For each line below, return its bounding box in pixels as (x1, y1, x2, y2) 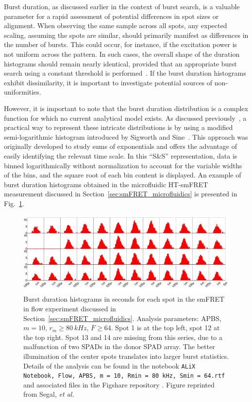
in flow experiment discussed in (23, 304, 116, 313)
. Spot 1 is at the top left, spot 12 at (111, 322, 220, 333)
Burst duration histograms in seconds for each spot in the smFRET (23, 294, 225, 304)
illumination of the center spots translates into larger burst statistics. (23, 351, 229, 361)
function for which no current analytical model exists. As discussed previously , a (4, 113, 247, 123)
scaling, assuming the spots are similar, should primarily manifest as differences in (4, 30, 249, 40)
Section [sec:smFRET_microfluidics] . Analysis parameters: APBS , (23, 313, 221, 323)
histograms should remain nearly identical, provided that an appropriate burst (4, 58, 237, 68)
